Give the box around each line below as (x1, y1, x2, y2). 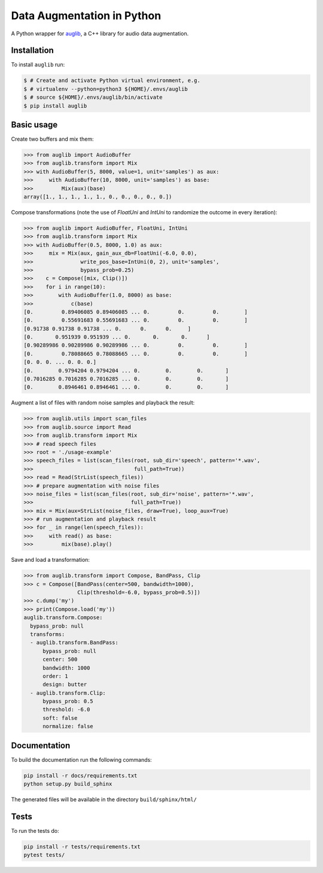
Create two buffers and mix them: (11, 135, 94, 143)
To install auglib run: (11, 61, 65, 68)
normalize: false (42, 723, 94, 730)
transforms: (30, 631, 65, 637)
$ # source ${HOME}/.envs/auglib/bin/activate (23, 94, 163, 101)
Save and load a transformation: (11, 556, 90, 564)
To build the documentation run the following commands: (11, 756, 152, 763)
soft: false (42, 714, 78, 721)
